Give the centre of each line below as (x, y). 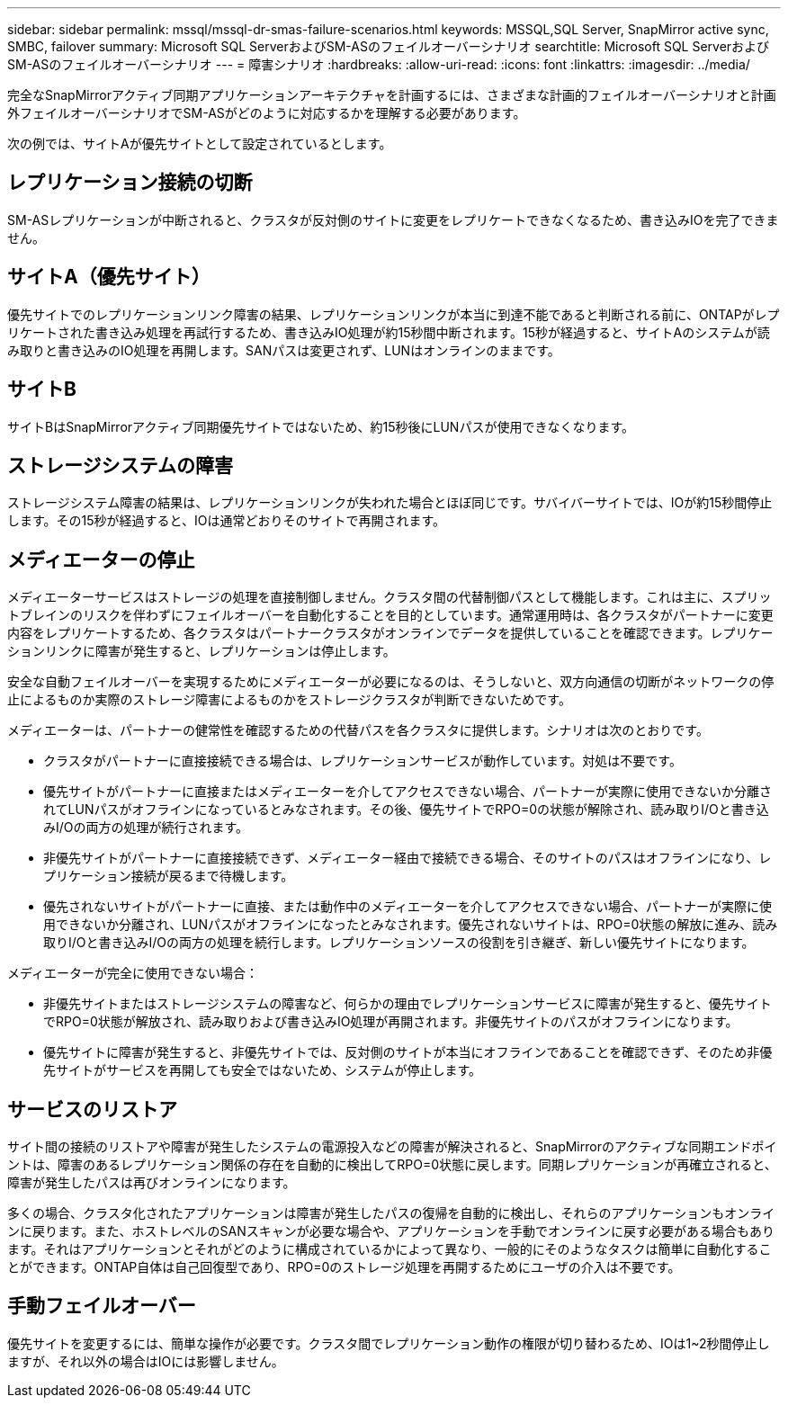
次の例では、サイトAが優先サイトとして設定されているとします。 (200, 143)
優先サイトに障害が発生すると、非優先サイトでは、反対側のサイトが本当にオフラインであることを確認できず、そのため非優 (408, 1052)
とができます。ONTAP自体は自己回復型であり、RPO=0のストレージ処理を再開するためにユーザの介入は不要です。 (344, 1267)
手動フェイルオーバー (102, 1306)
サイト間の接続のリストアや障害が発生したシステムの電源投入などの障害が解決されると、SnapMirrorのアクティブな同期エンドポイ (392, 1147)
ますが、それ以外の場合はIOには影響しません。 (146, 1361)
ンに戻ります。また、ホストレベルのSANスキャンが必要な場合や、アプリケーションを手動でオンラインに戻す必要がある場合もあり (391, 1231)
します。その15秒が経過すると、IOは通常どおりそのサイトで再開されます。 (227, 521)
